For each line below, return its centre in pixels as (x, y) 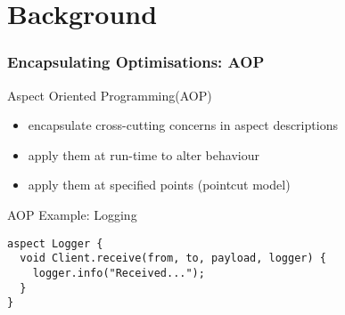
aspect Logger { (55, 243)
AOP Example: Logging (72, 214)
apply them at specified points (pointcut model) (159, 185)
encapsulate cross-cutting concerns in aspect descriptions (183, 125)
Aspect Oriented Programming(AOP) (110, 95)
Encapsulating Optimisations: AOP (136, 62)
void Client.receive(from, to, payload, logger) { (173, 258)
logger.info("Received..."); (119, 273)
